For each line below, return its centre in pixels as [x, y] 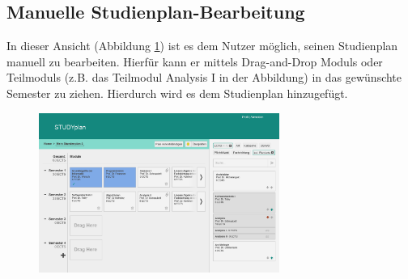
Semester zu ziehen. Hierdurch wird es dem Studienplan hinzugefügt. [177, 93]
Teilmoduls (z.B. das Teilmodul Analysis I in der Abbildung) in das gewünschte [204, 77]
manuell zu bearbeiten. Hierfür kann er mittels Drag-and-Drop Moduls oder [195, 61]
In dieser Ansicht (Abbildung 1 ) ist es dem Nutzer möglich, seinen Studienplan [202, 46]
